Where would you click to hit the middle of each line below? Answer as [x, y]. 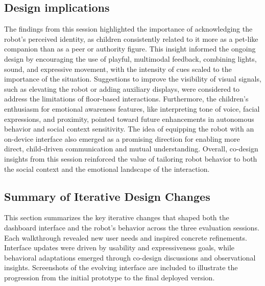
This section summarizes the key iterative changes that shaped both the [117, 217]
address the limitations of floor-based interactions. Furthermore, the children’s [126, 99]
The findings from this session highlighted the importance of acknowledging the [128, 29]
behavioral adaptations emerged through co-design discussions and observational [130, 257]
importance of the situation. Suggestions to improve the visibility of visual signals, [133, 79]
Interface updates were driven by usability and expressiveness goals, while [119, 248]
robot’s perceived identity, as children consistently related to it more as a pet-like [131, 38]
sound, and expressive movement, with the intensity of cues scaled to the [118, 69]
